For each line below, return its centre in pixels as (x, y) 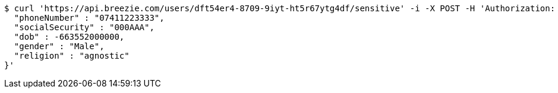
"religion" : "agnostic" (72, 56)
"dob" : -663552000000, (69, 37)
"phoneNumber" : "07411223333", (89, 18)
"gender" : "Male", (59, 46)
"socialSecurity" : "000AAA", (84, 27)
